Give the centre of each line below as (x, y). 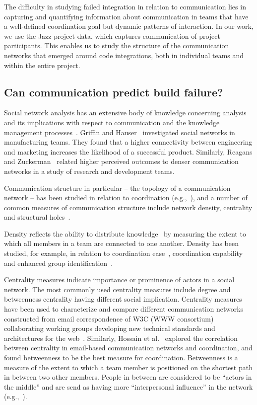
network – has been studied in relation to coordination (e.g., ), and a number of (126, 198)
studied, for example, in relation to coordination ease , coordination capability (124, 253)
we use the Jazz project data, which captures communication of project (112, 36)
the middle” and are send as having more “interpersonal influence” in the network (128, 386)
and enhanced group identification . (59, 263)
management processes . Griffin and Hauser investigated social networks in (120, 132)
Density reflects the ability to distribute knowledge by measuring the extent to (125, 233)
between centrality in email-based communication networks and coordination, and (128, 348)
